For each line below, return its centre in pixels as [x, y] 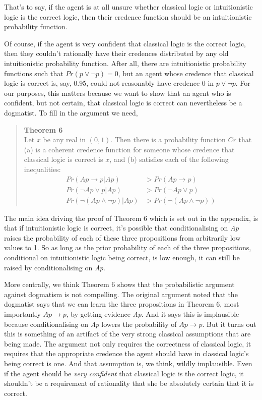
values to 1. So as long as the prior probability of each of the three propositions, [128, 247]
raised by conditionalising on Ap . [55, 267]
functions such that [34, 73]
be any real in [64, 139]
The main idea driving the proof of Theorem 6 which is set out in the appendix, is [131, 218]
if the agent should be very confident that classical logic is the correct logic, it [124, 373]
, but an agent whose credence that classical [186, 73]
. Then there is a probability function [168, 139]
